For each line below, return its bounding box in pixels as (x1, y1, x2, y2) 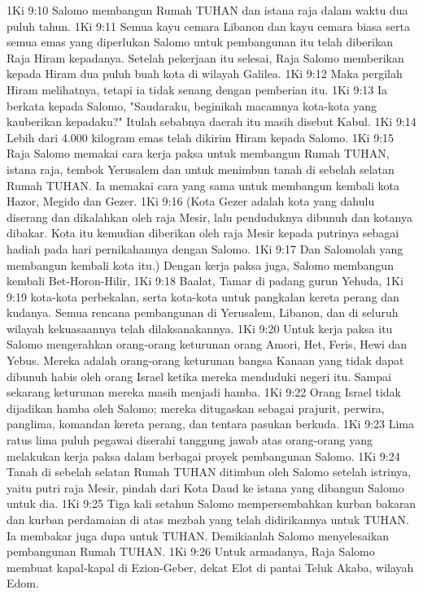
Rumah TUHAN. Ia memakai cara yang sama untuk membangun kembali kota (7, 176, 399, 193)
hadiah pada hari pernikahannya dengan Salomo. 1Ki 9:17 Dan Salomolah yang (7, 240, 403, 257)
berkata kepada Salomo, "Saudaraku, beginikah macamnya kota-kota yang (7, 97, 377, 114)
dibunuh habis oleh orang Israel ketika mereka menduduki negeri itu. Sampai (7, 367, 391, 384)
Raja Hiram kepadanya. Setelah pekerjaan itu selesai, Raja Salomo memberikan (7, 49, 404, 66)
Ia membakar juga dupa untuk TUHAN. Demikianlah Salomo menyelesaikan (7, 527, 390, 544)
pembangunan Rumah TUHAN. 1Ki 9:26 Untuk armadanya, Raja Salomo (7, 543, 375, 560)
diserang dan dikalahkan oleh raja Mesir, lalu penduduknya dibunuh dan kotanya (7, 208, 412, 225)
